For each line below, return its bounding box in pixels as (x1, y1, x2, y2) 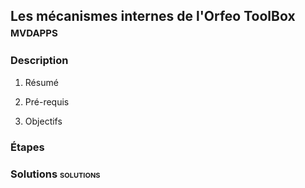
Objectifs (24, 115, 63, 127)
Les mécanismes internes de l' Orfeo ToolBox (10, 8, 296, 25)
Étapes (10, 140, 45, 154)
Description (10, 54, 69, 68)
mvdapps (10, 24, 58, 41)
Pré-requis (24, 95, 70, 108)
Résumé (24, 76, 59, 88)
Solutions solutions (10, 167, 101, 181)
